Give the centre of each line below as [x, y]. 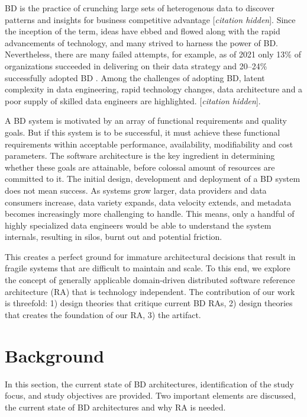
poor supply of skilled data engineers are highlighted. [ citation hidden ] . [133, 100]
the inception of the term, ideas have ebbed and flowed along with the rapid [143, 31]
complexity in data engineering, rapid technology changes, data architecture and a [154, 89]
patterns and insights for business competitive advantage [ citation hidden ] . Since [150, 19]
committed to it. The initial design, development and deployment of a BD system [153, 179]
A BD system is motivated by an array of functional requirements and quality [146, 121]
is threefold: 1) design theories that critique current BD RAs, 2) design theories [149, 303]
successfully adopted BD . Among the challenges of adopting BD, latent [135, 77]
